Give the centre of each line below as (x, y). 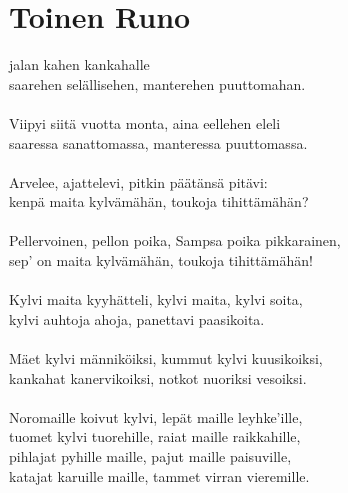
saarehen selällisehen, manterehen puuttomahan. (157, 83)
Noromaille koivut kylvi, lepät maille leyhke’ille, (156, 416)
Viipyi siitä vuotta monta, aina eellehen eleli (145, 122)
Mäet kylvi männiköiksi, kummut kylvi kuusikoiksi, (166, 358)
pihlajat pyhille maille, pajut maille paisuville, (150, 456)
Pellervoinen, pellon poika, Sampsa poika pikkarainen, (175, 240)
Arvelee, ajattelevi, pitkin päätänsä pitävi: (138, 181)
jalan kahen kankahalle (79, 64)
